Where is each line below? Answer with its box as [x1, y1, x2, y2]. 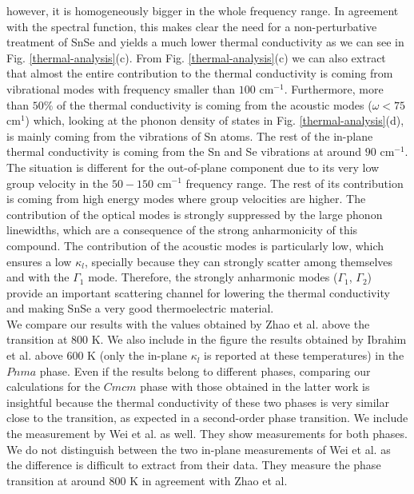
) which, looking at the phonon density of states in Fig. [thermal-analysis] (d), [25, 112, 404, 129]
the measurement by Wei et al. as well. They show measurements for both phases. [6, 425, 408, 442]
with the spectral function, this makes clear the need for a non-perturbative [6, 18, 377, 34]
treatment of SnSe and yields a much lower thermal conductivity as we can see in [6, 34, 404, 50]
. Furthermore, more [284, 80, 384, 97]
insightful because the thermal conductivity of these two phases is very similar [6, 393, 389, 410]
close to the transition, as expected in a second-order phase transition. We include [6, 409, 408, 426]
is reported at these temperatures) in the [204, 347, 404, 364]
